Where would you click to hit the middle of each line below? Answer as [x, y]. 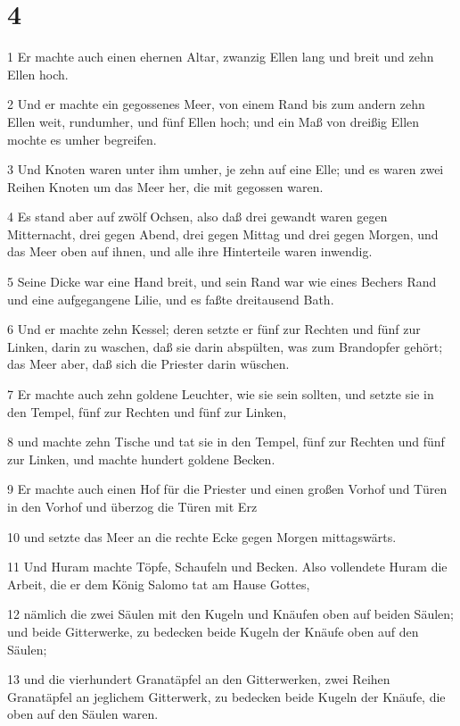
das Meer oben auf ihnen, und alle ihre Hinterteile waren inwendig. [190, 251]
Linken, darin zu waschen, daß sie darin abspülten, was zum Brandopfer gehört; [225, 346]
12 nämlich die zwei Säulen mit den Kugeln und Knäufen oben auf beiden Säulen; [230, 614]
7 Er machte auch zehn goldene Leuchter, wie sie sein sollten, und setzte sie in [221, 394]
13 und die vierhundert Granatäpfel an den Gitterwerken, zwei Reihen [199, 679]
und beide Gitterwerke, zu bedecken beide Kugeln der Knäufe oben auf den [213, 631]
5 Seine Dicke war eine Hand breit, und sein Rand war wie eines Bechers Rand [222, 282]
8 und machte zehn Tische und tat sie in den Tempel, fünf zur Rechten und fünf [226, 442]
